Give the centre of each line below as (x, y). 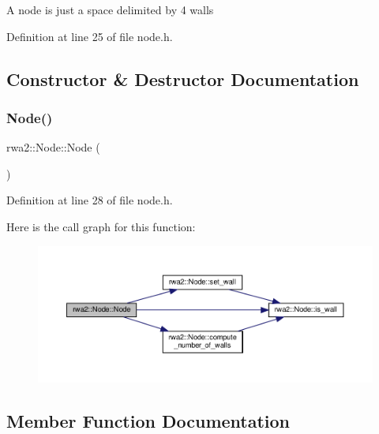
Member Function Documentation (148, 420)
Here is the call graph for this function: (101, 226)
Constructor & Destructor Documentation (183, 79)
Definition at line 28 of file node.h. (90, 200)
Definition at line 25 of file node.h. (90, 36)
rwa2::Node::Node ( (53, 147)
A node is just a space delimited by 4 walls (110, 9)
